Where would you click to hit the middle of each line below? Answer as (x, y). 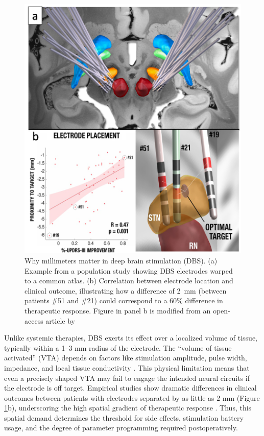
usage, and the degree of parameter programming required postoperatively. (121, 428)
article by (60, 320)
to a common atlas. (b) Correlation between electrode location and (129, 281)
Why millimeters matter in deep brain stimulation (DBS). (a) (121, 260)
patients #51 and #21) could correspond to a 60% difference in (124, 300)
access (34, 320)
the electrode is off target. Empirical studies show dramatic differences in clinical (130, 388)
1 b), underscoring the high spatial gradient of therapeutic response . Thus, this (128, 408)
